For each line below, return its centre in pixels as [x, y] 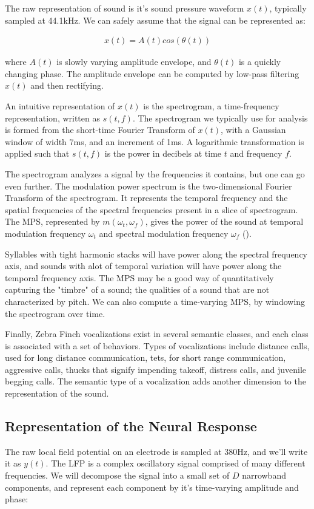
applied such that [37, 153]
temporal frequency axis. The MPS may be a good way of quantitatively [139, 277]
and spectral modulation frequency [164, 233]
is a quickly [260, 62]
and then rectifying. [67, 85]
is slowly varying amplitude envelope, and [134, 62]
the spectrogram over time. [55, 313]
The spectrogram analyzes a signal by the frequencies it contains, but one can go [155, 173]
